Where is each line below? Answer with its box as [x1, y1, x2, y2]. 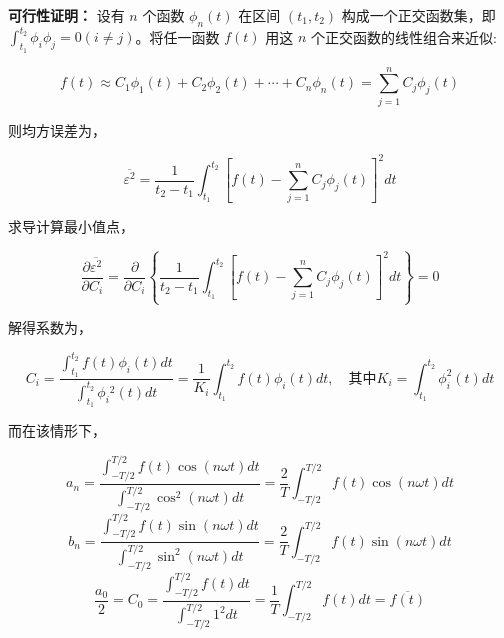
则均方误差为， [8, 119, 106, 140]
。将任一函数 [135, 26, 220, 47]
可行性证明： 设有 [8, 5, 125, 25]
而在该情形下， [8, 420, 106, 440]
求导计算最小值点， [8, 216, 134, 237]
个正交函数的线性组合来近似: [310, 26, 497, 47]
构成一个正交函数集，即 [341, 5, 496, 25]
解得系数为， [8, 317, 92, 338]
